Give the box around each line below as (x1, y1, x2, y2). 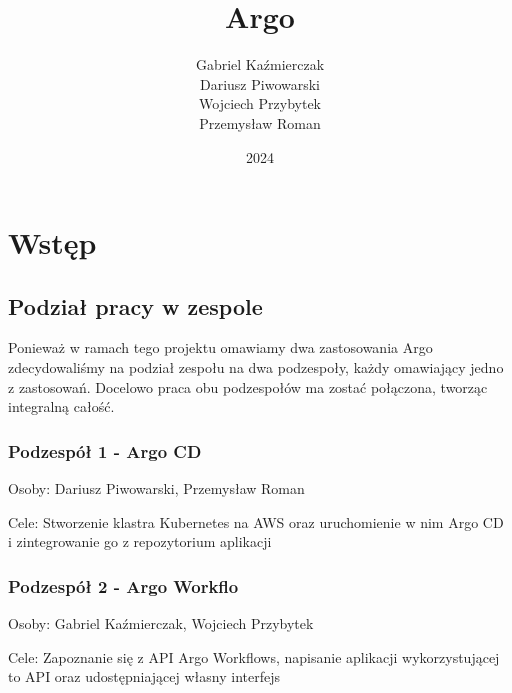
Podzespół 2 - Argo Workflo (8, 573, 239, 598)
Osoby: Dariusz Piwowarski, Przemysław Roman (8, 478, 305, 499)
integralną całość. (8, 396, 115, 417)
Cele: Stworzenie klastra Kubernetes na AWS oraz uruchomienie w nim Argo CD (8, 511, 504, 532)
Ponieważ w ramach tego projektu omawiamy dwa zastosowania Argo (8, 337, 433, 358)
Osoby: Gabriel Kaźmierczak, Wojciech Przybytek (8, 613, 314, 634)
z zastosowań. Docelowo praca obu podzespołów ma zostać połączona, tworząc (8, 376, 488, 397)
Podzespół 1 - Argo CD (8, 438, 202, 463)
